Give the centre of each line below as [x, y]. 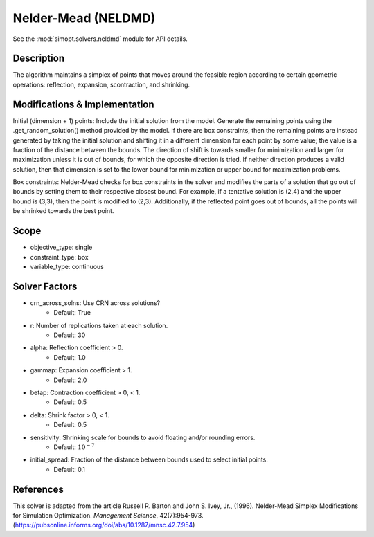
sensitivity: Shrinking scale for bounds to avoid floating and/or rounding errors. [143, 437]
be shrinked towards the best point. [63, 211]
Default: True [72, 313]
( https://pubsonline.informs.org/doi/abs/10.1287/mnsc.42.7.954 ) [104, 525]
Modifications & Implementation [84, 104]
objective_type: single [61, 247]
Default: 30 [70, 335]
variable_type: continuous [67, 266]
